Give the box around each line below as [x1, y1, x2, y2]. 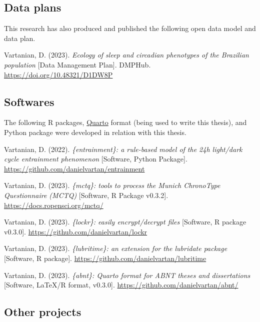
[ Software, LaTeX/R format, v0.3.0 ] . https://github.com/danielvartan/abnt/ [4, 279, 238, 290]
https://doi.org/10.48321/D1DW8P [4, 69, 113, 79]
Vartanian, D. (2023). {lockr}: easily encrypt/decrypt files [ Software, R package [4, 216, 246, 227]
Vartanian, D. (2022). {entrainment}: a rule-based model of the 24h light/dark [4, 143, 242, 154]
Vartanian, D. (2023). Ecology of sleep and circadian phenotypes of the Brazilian [4, 49, 249, 60]
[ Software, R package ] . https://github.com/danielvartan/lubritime [4, 252, 206, 263]
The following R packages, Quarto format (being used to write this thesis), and [4, 117, 247, 127]
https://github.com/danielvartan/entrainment [4, 163, 145, 173]
